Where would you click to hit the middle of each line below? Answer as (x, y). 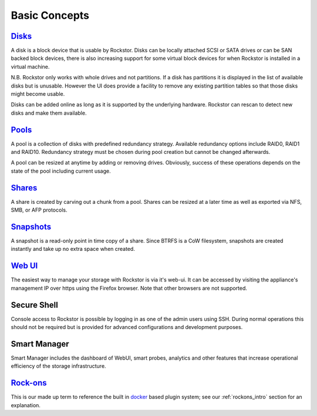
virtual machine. (30, 66)
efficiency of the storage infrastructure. (58, 366)
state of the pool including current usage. (61, 171)
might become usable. (38, 94)
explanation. (26, 405)
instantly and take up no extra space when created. (73, 249)
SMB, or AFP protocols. (39, 210)
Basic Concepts (50, 15)
